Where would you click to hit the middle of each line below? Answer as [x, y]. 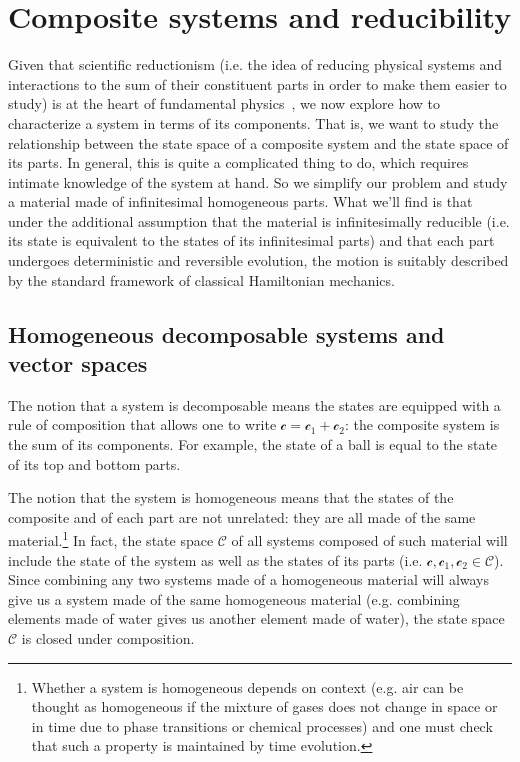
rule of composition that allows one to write [142, 424]
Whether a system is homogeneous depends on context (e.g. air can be [247, 686]
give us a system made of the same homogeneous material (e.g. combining [234, 598]
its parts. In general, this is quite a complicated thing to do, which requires [238, 162]
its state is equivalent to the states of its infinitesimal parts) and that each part [251, 240]
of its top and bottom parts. [94, 463]
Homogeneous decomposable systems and [226, 333]
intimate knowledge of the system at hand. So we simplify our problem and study [258, 181]
